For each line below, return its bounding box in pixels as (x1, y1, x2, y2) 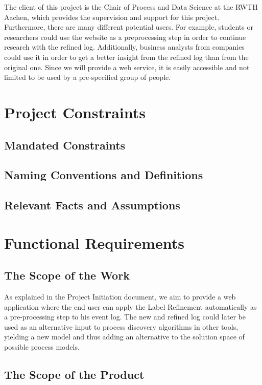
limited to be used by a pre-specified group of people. (4, 72, 171, 82)
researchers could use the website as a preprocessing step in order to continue (4, 31, 246, 42)
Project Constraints (4, 101, 146, 122)
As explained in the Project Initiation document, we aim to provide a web (4, 291, 236, 302)
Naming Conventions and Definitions (4, 167, 203, 183)
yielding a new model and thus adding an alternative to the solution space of (4, 331, 245, 342)
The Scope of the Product (4, 367, 145, 382)
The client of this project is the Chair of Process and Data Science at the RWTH (4, 2, 258, 12)
